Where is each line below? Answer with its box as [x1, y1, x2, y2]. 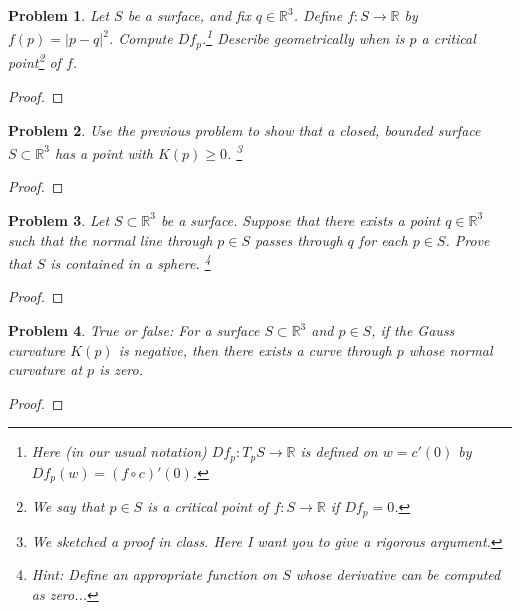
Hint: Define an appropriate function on [31, 564, 278, 585]
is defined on [300, 441, 378, 462]
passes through [255, 229, 343, 250]
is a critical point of [147, 496, 269, 517]
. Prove [445, 229, 490, 250]
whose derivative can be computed [295, 564, 501, 585]
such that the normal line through [8, 229, 213, 250]
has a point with [54, 142, 153, 163]
